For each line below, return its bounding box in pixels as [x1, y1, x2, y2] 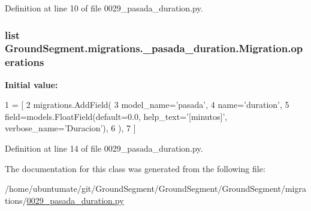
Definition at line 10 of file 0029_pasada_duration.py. [5, 2, 203, 14]
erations [5, 55, 44, 70]
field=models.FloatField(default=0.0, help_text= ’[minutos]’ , [5, 110, 228, 122]
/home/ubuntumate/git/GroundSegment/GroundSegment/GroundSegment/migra [5, 182, 306, 195]
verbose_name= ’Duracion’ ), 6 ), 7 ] [5, 122, 136, 134]
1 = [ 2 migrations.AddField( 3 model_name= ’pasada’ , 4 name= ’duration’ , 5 [5, 98, 289, 111]
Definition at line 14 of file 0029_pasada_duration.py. [5, 142, 203, 155]
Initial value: [5, 78, 58, 91]
